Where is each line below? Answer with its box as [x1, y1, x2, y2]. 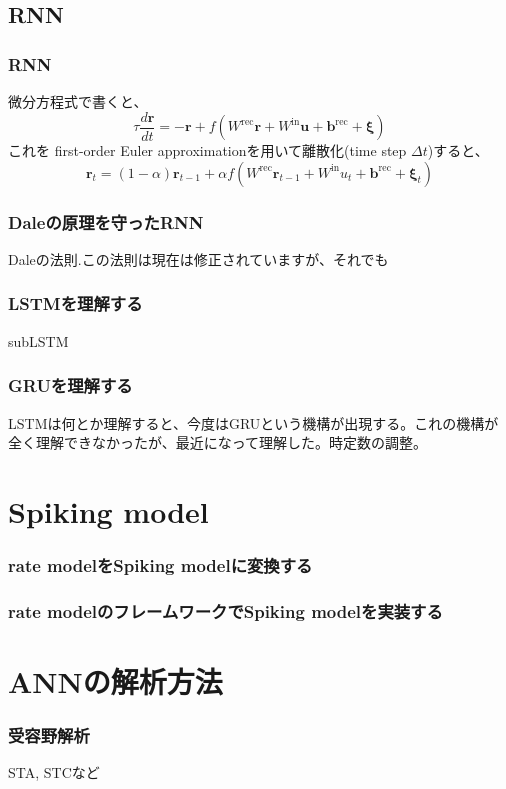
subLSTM [8, 330, 69, 351]
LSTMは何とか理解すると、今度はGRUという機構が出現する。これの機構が [8, 412, 499, 433]
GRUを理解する [8, 373, 133, 398]
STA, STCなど [8, 762, 100, 783]
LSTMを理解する [8, 291, 143, 316]
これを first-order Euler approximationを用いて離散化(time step [8, 140, 407, 161]
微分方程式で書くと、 [8, 91, 148, 111]
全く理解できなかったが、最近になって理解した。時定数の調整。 [8, 432, 428, 453]
